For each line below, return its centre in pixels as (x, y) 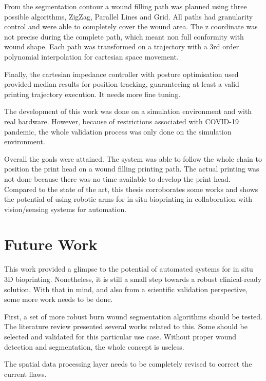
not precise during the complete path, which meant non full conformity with (124, 36)
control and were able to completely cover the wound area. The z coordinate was (131, 26)
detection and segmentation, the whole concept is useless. (94, 346)
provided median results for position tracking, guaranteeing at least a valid (122, 84)
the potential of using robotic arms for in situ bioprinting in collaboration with (128, 199)
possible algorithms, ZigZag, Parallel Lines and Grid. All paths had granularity (129, 16)
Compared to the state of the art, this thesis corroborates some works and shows (131, 189)
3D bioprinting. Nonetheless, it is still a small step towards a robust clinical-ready (133, 279)
